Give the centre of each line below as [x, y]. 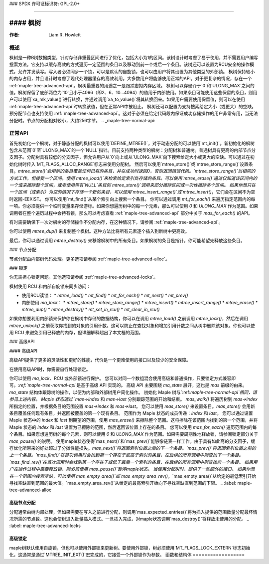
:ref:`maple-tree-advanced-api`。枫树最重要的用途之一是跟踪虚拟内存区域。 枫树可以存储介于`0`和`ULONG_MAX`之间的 [132, 85]
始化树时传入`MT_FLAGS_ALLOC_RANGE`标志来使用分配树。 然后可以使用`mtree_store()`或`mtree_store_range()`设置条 [131, 164]
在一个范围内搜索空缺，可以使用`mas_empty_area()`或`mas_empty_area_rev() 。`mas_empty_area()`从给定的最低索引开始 [133, 476]
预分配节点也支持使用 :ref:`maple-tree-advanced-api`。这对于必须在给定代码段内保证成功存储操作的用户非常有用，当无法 [134, 113]
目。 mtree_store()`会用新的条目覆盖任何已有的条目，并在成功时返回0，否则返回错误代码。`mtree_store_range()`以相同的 [132, 171]
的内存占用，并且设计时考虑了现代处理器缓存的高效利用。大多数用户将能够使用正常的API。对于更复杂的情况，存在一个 [131, 79]
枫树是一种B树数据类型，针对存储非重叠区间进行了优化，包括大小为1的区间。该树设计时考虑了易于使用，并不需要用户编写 [134, 58]
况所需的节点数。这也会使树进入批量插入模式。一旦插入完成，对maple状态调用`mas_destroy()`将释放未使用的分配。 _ [129, 519]
